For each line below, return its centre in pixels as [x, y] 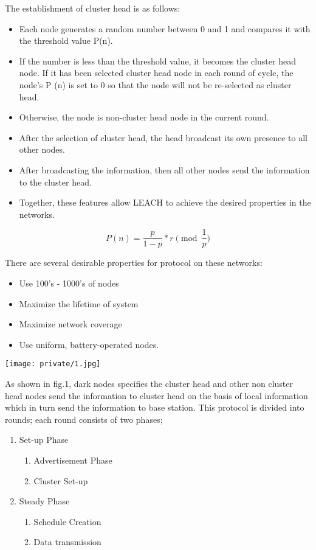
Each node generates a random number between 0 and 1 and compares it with [165, 28]
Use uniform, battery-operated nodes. [89, 344]
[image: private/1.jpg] [53, 364]
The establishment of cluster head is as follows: [93, 8]
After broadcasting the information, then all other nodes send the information [164, 169]
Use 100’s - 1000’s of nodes [69, 283]
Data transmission [67, 542]
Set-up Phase [44, 440]
